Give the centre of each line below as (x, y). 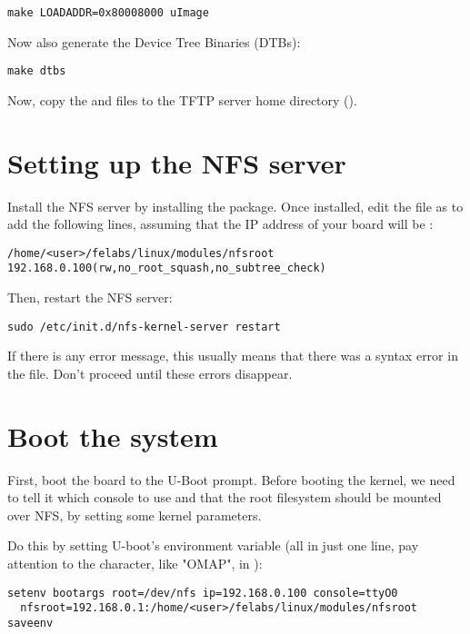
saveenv (30, 623)
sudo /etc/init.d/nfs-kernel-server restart (144, 327)
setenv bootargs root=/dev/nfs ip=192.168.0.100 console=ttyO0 (203, 593)
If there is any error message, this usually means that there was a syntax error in (233, 356)
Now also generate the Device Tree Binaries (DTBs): (154, 41)
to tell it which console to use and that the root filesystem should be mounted (225, 497)
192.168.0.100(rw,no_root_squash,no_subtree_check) (167, 268)
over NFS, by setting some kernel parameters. (135, 515)
